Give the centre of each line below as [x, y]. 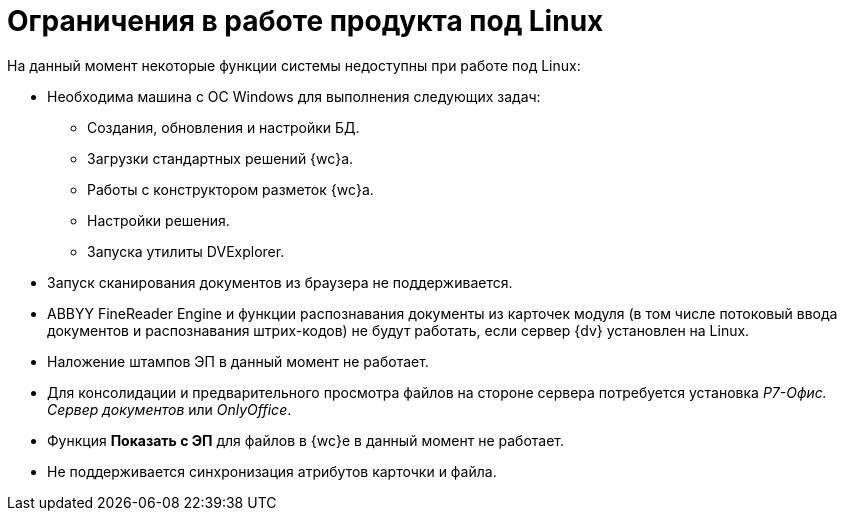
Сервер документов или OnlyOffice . [169, 409]
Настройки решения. [158, 220]
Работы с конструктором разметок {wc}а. [230, 189]
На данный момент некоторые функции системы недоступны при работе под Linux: [294, 65]
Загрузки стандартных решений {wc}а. [220, 158]
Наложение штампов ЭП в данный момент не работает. [238, 361]
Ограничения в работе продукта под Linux [305, 21]
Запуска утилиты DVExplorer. [186, 251]
